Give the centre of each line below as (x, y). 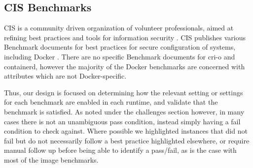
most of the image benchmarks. (51, 159)
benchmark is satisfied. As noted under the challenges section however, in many (124, 111)
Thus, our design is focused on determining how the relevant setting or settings (124, 92)
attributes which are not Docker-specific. (65, 76)
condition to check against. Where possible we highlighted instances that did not (126, 131)
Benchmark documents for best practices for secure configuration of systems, (120, 47)
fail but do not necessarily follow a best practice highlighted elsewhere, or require (127, 140)
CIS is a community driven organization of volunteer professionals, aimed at (119, 28)
